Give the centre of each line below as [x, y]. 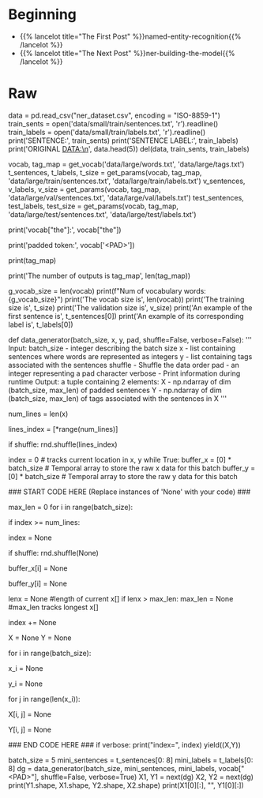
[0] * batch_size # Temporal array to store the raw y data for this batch [123, 476]
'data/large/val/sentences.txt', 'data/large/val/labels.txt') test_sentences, [126, 197]
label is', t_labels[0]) [41, 324]
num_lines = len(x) [38, 414]
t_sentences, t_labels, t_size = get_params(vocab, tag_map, [105, 172]
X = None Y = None [40, 638]
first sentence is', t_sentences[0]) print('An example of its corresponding [126, 316]
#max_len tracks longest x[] [53, 607]
